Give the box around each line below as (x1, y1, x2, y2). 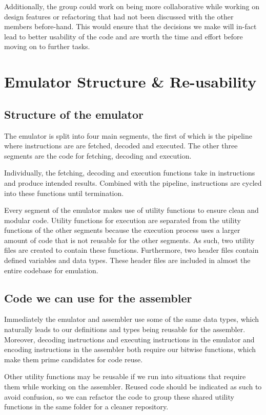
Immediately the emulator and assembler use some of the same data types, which (4, 314, 259, 324)
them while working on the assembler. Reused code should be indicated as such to (4, 381, 262, 392)
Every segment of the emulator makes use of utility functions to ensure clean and (4, 205, 259, 215)
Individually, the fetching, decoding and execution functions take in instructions (4, 167, 255, 178)
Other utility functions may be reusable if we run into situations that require (4, 371, 246, 382)
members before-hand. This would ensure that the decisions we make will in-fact (4, 21, 257, 32)
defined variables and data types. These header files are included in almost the (4, 255, 251, 266)
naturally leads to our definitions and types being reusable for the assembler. (4, 324, 245, 335)
